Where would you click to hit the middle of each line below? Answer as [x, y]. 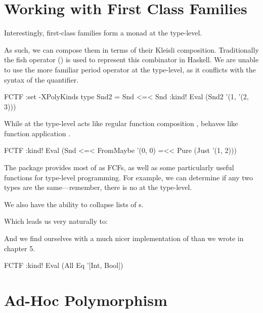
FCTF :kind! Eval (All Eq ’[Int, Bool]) [64, 265]
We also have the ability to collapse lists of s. [74, 204]
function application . [37, 133]
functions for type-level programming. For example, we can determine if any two [129, 177]
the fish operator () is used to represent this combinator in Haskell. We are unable [131, 60]
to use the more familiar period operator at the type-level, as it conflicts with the [130, 69]
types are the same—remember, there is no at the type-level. [98, 187]
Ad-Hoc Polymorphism [86, 300]
